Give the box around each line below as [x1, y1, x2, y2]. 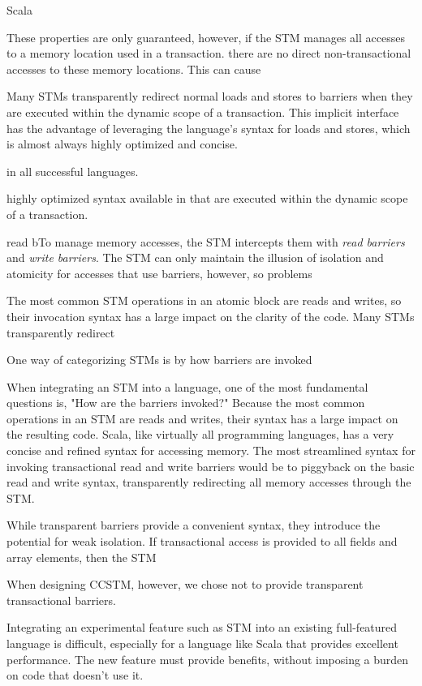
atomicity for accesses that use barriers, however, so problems [6, 264, 312, 281]
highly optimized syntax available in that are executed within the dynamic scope [6, 190, 408, 207]
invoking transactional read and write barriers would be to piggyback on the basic [6, 457, 415, 474]
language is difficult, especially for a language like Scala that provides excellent [6, 635, 398, 651]
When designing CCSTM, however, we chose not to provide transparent [6, 576, 364, 593]
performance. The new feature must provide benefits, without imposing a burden [6, 650, 409, 667]
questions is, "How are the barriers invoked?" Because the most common [6, 394, 365, 411]
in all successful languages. [6, 162, 139, 179]
